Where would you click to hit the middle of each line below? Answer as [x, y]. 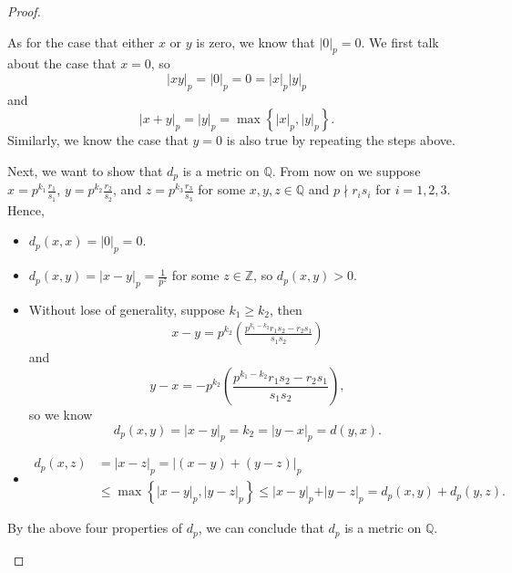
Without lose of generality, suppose [127, 309]
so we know [61, 415]
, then [286, 309]
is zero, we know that [256, 42]
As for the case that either [81, 42]
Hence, [26, 209]
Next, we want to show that [85, 170]
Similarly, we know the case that [98, 140]
